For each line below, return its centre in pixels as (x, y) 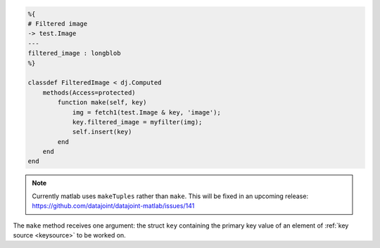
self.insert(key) (102, 132)
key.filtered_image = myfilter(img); (137, 122)
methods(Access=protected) (89, 92)
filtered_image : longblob (74, 53)
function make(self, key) (102, 103)
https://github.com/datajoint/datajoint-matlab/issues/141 (113, 206)
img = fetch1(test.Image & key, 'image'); (146, 112)
